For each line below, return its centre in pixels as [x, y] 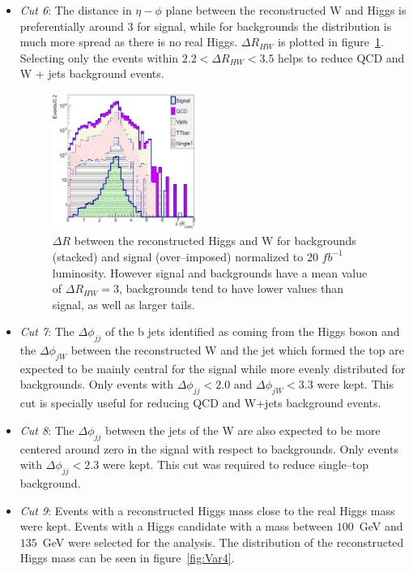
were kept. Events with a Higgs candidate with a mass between [177, 526]
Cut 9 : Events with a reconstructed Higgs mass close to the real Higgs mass [207, 510]
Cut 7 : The [47, 331]
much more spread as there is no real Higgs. [129, 42]
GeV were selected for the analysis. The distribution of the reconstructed [223, 542]
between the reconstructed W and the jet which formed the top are [237, 350]
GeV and [381, 526]
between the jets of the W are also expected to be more [243, 430]
